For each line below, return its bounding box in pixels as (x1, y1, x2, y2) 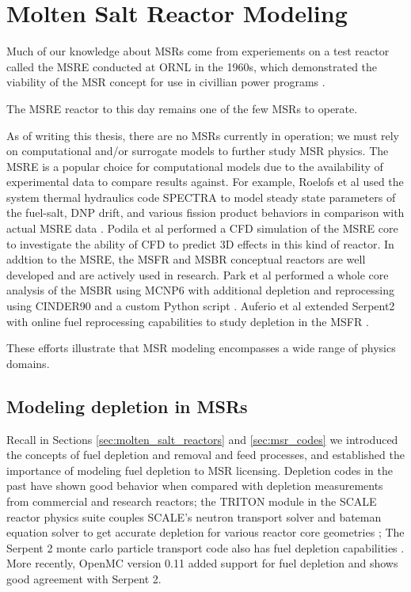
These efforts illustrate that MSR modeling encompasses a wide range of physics (6, 340, 396, 356)
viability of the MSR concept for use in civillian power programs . (6, 74, 325, 90)
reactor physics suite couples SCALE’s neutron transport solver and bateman (6, 508, 382, 525)
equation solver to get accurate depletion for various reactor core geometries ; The (6, 524, 405, 541)
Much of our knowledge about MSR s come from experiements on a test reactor (6, 43, 390, 59)
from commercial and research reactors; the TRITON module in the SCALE (6, 492, 377, 509)
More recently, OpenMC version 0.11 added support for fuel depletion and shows (6, 555, 398, 571)
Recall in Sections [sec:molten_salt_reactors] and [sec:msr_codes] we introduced (6, 431, 398, 447)
